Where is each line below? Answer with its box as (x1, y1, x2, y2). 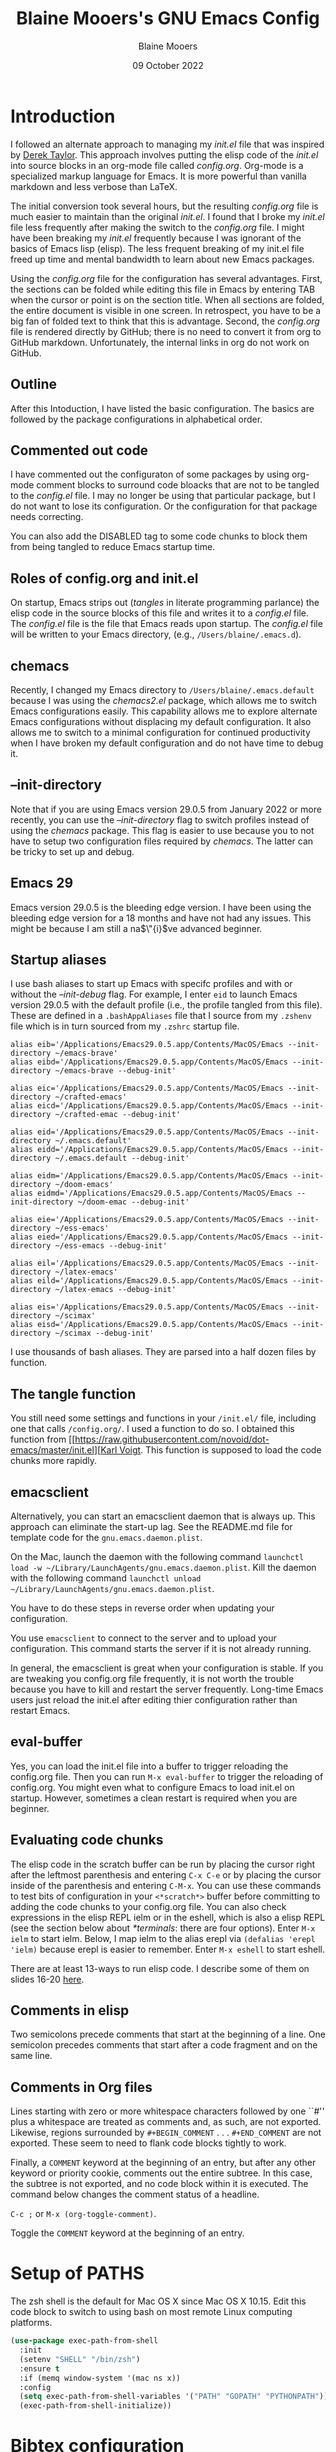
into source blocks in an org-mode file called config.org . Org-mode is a (10, 159, 304, 171)
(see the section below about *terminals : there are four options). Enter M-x (10, 1922, 316, 1934)
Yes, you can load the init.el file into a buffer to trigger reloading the (10, 1760, 289, 1772)
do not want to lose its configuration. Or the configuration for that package (10, 500, 318, 512)
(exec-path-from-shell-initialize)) (19, 2401, 172, 2411)
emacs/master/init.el (10, 1444, 95, 1456)
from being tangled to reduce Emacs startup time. (10, 541, 216, 553)
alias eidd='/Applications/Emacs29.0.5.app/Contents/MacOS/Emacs (10, 1145, 288, 1155)
